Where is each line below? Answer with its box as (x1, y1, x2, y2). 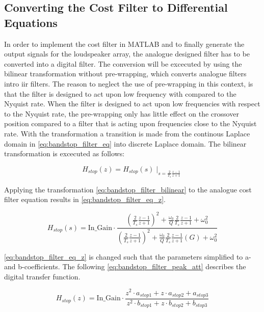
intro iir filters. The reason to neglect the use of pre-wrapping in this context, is (4, 78, 253, 89)
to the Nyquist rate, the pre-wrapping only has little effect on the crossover (4, 108, 239, 119)
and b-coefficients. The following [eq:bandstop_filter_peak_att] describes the (4, 261, 246, 272)
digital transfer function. (4, 271, 81, 281)
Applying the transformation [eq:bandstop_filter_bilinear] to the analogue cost (4, 184, 252, 194)
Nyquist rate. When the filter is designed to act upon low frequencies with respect (4, 98, 260, 109)
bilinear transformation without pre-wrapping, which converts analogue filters (4, 68, 247, 79)
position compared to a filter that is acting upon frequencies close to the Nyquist (4, 118, 257, 129)
